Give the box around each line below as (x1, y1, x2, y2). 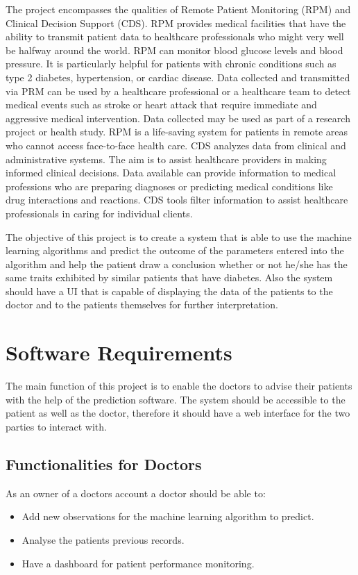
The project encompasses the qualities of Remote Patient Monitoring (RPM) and (6, 2, 351, 16)
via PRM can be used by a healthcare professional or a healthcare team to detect (6, 83, 351, 98)
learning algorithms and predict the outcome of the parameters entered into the (6, 243, 344, 258)
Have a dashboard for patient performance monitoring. (22, 556, 255, 570)
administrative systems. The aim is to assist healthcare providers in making (6, 151, 327, 166)
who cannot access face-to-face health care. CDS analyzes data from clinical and (6, 137, 346, 152)
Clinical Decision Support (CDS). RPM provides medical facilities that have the (6, 15, 346, 30)
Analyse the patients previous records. (22, 532, 185, 547)
